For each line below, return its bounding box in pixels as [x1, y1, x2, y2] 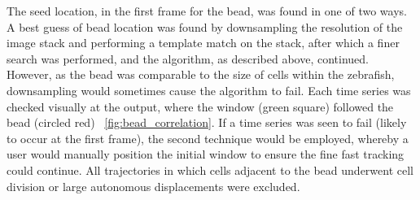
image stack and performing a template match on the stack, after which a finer [7, 34, 400, 51]
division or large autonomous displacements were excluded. [7, 177, 300, 194]
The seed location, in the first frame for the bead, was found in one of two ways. [7, 2, 407, 19]
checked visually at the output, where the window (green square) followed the [7, 98, 394, 115]
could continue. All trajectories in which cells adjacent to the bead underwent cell [7, 161, 413, 178]
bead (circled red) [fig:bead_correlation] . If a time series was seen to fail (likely [7, 114, 407, 131]
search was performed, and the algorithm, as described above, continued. [7, 50, 370, 67]
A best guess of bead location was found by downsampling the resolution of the [7, 18, 403, 35]
